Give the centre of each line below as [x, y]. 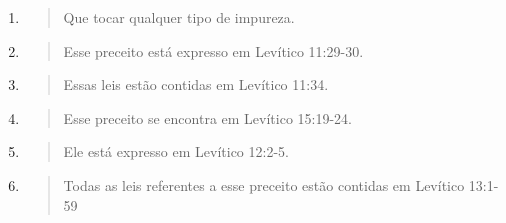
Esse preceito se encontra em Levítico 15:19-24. [208, 117]
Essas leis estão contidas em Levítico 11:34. [196, 84]
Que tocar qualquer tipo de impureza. [179, 17]
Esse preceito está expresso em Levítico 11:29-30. [213, 50]
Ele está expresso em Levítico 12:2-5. [176, 151]
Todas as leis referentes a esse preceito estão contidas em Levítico [264, 184]
